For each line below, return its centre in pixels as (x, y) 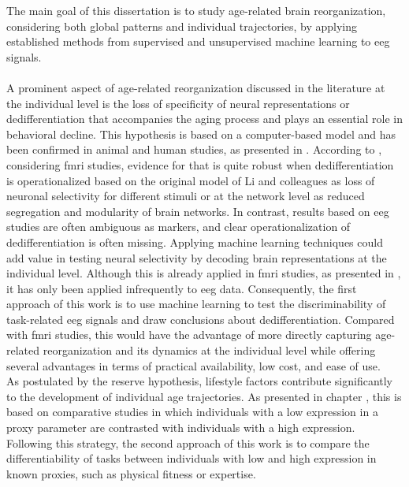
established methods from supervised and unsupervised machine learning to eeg (198, 41)
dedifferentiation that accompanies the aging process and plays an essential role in (205, 119)
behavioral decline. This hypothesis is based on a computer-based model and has (201, 134)
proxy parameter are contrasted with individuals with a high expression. (181, 428)
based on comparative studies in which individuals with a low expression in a (192, 412)
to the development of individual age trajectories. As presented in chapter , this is (204, 396)
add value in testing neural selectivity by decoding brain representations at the (197, 257)
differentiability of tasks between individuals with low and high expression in (191, 458)
